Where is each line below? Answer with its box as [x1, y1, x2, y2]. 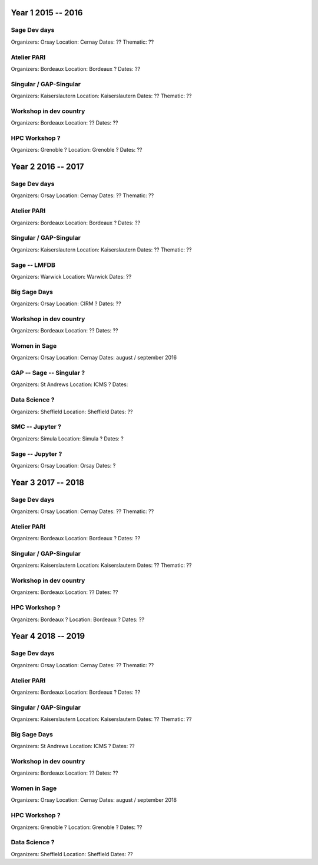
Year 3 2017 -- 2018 [11, 477, 85, 487]
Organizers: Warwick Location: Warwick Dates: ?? [11, 273, 132, 280]
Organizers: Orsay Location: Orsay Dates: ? [11, 462, 116, 469]
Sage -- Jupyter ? [11, 449, 62, 458]
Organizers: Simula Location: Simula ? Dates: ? [11, 435, 124, 442]
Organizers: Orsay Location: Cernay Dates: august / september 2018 [11, 797, 177, 804]
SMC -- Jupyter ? [11, 423, 62, 431]
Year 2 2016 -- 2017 [11, 162, 85, 172]
